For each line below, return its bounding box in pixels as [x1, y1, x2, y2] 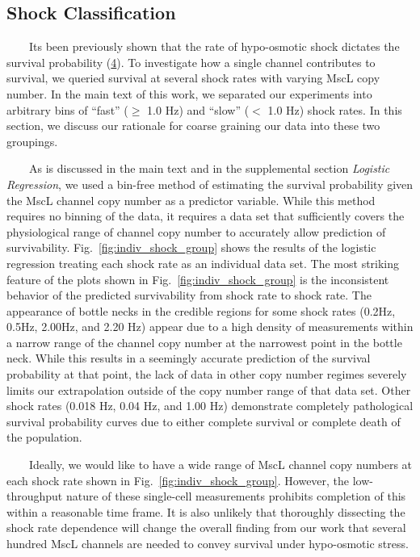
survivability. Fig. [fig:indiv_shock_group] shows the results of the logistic [6, 239, 376, 256]
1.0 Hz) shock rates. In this [267, 101, 402, 118]
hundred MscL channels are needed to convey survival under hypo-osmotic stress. [6, 535, 409, 552]
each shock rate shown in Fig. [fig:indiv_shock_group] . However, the [6, 471, 350, 488]
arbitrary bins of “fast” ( [6, 101, 128, 118]
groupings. [6, 132, 58, 149]
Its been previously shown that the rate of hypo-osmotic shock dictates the [28, 38, 400, 55]
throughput [6, 488, 63, 505]
